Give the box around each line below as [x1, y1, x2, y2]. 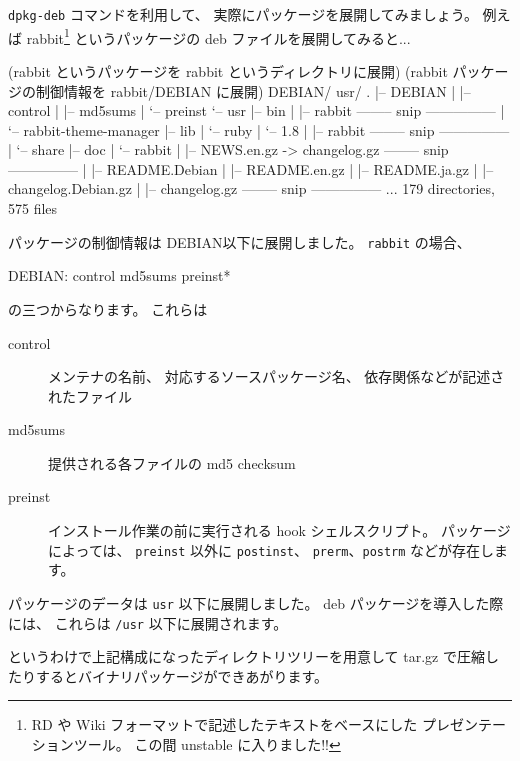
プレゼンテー [421, 714, 506, 735]
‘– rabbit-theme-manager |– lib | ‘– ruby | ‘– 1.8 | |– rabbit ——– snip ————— [8, 119, 510, 140]
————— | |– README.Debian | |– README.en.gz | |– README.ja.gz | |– [8, 158, 494, 179]
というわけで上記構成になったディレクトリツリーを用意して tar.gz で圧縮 [8, 646, 485, 667]
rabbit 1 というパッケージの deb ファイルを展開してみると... [26, 24, 411, 48]
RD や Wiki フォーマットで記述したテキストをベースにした [31, 714, 418, 735]
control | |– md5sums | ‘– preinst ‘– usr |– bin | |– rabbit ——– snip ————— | [8, 100, 505, 121]
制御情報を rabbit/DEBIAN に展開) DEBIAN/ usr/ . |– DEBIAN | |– [35, 80, 471, 101]
